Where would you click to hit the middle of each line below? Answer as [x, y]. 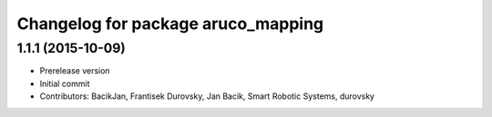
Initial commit [65, 83]
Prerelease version [75, 71]
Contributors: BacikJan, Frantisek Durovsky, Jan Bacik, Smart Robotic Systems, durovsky [207, 96]
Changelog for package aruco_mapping [170, 24]
